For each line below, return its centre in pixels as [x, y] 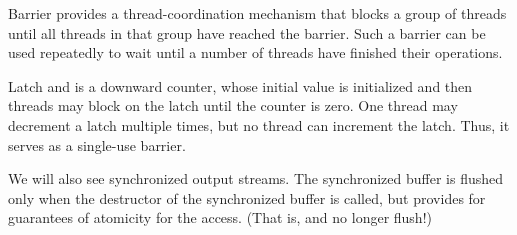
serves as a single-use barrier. [97, 144]
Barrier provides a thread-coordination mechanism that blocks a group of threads [257, 13]
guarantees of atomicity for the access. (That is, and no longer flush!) [220, 217]
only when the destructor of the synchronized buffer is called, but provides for [247, 197]
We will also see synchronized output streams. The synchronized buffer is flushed [256, 178]
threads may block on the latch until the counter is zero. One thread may [233, 105]
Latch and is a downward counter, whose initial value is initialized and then [240, 85]
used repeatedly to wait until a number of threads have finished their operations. [255, 52]
